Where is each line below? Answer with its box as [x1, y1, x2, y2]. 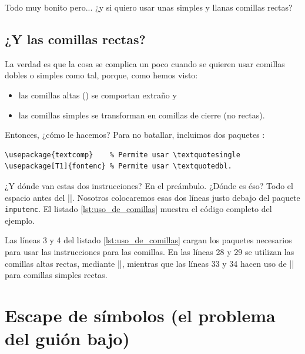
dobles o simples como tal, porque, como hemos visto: [5, 69, 198, 81]
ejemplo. [5, 214, 35, 226]
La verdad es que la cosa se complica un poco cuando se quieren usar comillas [5, 57, 285, 70]
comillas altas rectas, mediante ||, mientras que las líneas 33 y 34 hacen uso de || [5, 257, 294, 269]
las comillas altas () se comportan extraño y [18, 88, 177, 101]
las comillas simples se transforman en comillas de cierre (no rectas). [18, 108, 265, 121]
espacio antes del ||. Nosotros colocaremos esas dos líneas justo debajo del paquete [5, 191, 300, 203]
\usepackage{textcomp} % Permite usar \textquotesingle [5, 150, 240, 159]
